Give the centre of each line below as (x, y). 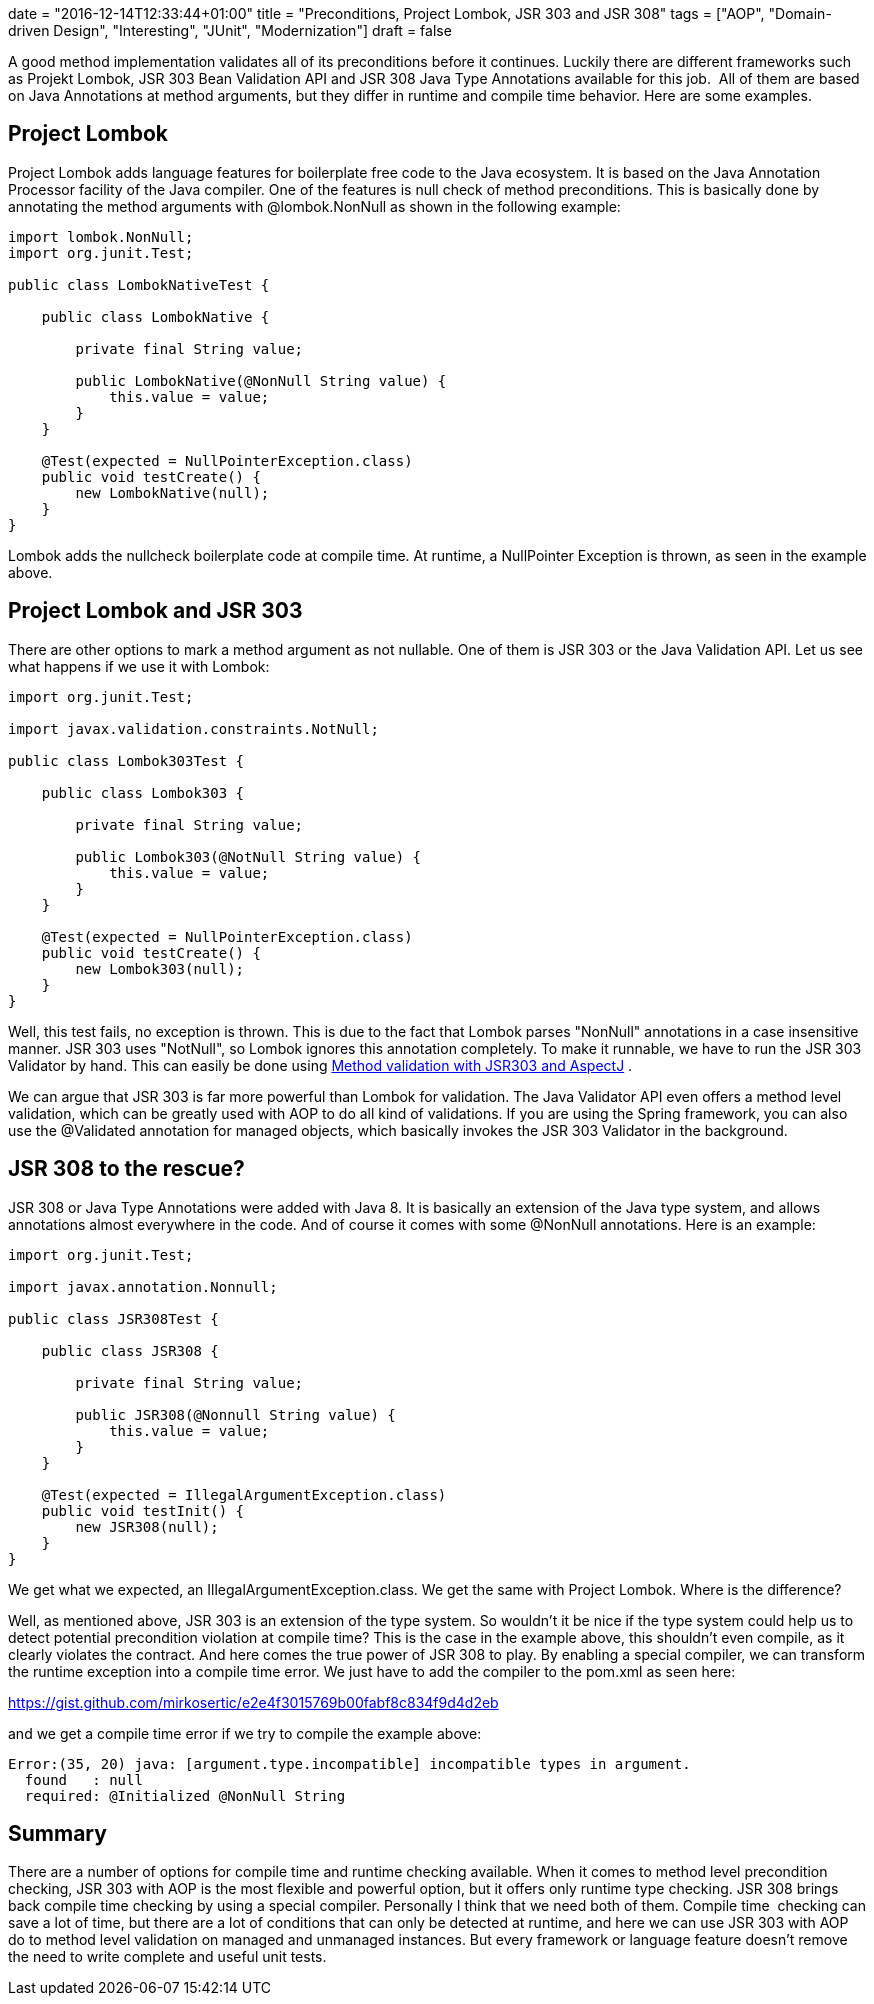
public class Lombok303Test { (126, 760)
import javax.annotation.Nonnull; (143, 1286)
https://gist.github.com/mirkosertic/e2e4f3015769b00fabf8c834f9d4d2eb (253, 1702)
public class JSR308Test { (113, 1318)
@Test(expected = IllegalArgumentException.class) (244, 1494)
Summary (57, 1833)
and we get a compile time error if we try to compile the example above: (245, 1733)
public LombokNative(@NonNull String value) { (261, 380)
